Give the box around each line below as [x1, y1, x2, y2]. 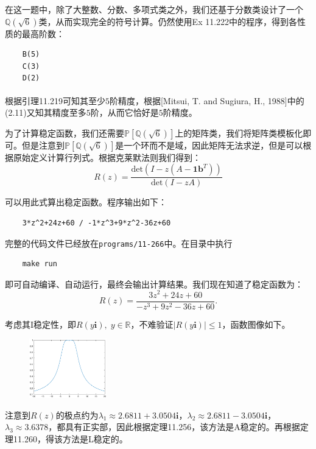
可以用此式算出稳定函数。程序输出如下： [5, 196, 167, 208]
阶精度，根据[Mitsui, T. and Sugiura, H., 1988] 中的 [109, 94, 304, 107]
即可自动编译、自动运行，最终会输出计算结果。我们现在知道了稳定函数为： [5, 277, 303, 290]
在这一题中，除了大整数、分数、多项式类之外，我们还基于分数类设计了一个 [5, 3, 303, 15]
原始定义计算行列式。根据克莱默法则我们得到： [13, 150, 201, 163]
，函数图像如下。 [222, 317, 290, 330]
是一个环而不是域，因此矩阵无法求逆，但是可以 [115, 138, 303, 151]
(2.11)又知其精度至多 [5, 106, 86, 119]
